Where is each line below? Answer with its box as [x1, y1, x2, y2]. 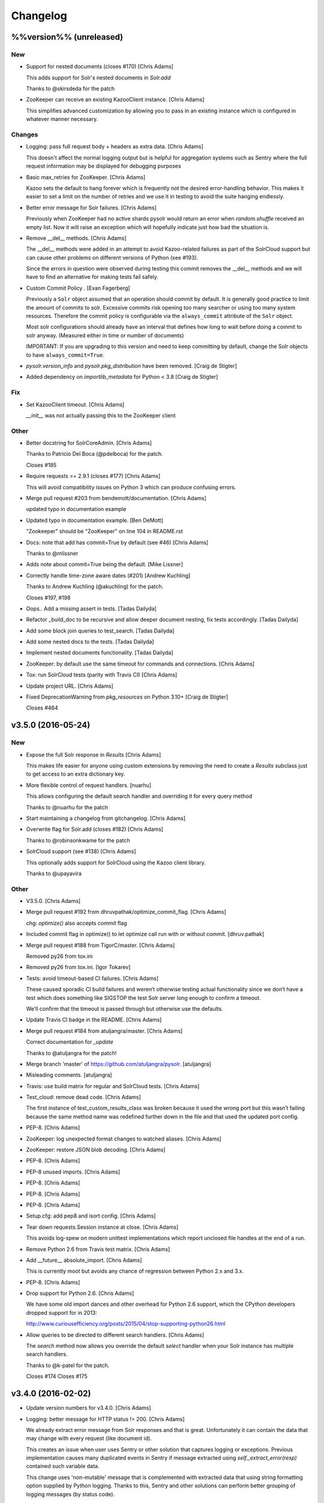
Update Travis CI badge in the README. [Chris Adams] [26, 1016, 162, 1023]
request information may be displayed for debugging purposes [26, 162, 181, 170]
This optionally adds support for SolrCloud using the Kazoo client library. [26, 859, 206, 866]
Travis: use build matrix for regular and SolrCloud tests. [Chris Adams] [26, 1082, 200, 1089]
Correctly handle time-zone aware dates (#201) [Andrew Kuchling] [26, 572, 191, 579]
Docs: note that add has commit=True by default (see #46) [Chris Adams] [26, 539, 209, 546]
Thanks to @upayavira [26, 869, 82, 877]
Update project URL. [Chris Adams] [26, 682, 113, 690]
